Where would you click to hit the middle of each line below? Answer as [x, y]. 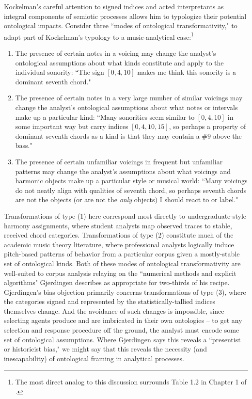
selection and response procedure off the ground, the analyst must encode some [122, 330]
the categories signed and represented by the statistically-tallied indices [110, 301]
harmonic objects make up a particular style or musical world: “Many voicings [131, 181]
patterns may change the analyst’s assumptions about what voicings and [123, 171]
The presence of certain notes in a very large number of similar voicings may [129, 98]
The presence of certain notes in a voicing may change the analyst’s [116, 53]
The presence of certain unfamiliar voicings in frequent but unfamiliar [119, 161]
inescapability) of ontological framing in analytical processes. [94, 358]
